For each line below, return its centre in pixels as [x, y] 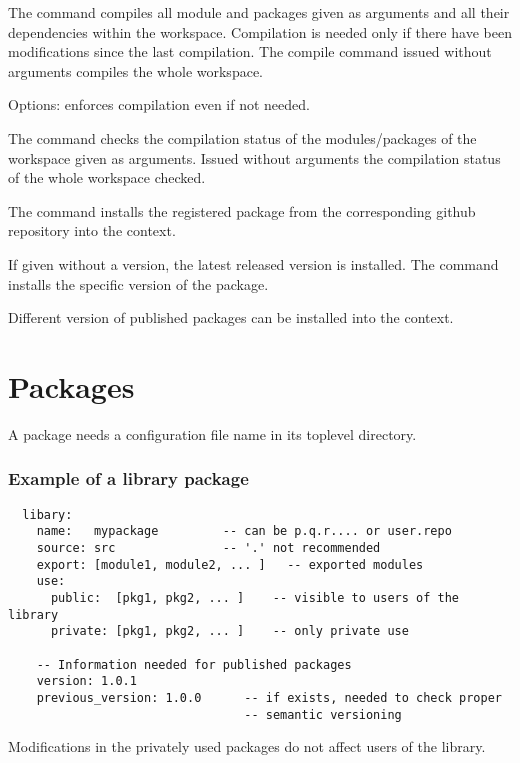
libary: [47, 514]
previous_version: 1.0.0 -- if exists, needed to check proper [269, 697]
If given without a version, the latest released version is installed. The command [253, 263]
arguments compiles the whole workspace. [135, 70]
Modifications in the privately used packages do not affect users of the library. [247, 746]
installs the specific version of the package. [138, 283]
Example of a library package [128, 478]
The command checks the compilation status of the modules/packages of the [242, 137]
